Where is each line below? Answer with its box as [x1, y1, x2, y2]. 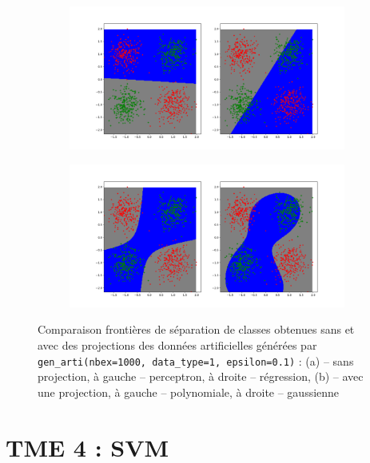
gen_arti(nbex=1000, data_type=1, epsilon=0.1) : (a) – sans [38, 352, 354, 369]
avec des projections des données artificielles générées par [38, 336, 317, 353]
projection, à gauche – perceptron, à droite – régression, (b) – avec [38, 368, 364, 385]
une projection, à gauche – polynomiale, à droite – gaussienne [38, 383, 340, 400]
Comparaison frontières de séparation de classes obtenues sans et [38, 321, 355, 338]
